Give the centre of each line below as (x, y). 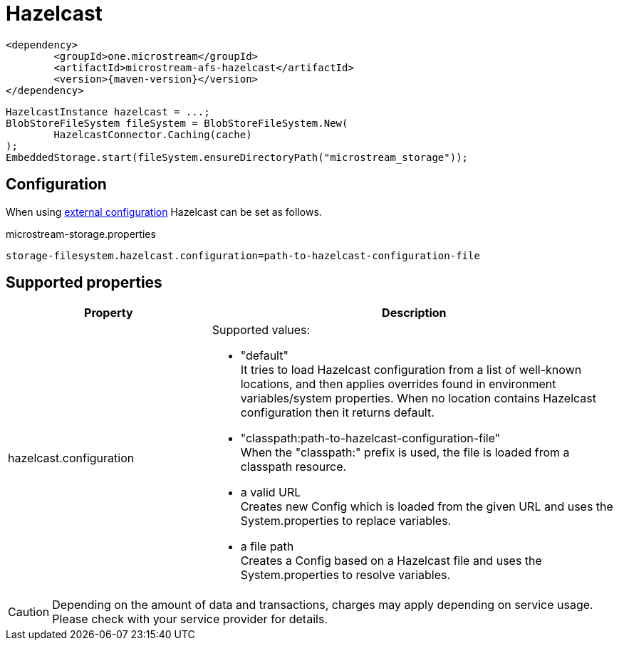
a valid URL (271, 493)
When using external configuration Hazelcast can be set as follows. (164, 212)
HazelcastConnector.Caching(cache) (153, 134)
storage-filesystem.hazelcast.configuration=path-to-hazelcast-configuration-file (243, 255)
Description (414, 313)
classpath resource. (293, 467)
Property (109, 313)
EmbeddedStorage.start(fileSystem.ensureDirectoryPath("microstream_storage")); (237, 157)
